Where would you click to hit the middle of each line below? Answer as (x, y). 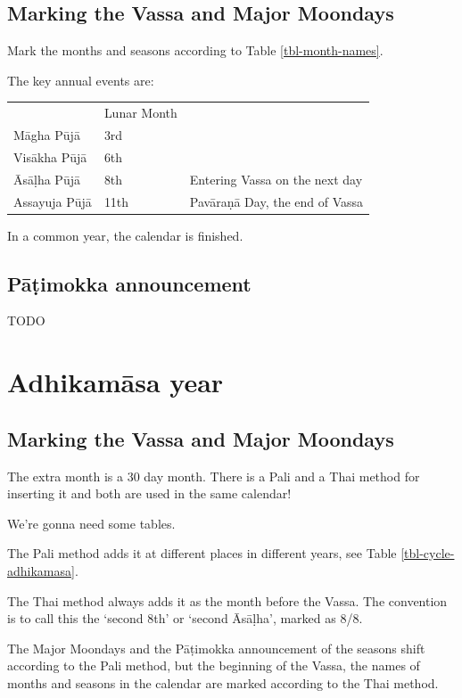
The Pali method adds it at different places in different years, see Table (202, 553)
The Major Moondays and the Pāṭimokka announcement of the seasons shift (216, 648)
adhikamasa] (41, 570)
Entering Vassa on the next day (276, 179)
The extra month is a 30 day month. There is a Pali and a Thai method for (214, 476)
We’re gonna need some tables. (91, 523)
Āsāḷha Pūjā (47, 179)
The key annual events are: (81, 80)
